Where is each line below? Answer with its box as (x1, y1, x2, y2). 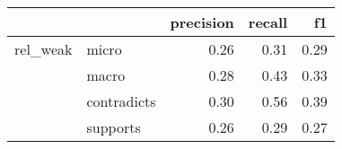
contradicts (86, 91, 156, 111)
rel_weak (14, 39, 73, 59)
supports (86, 117, 141, 137)
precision (170, 12, 234, 32)
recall (248, 12, 288, 32)
